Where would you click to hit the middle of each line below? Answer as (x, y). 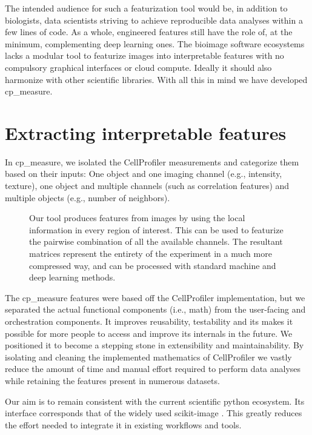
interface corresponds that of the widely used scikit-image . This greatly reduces (154, 413)
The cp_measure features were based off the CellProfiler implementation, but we (155, 297)
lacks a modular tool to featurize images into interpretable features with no (144, 55)
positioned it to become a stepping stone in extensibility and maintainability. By (154, 345)
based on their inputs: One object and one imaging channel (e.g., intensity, (144, 174)
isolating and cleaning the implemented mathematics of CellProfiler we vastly (148, 357)
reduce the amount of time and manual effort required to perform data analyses (153, 369)
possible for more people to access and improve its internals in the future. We (149, 333)
